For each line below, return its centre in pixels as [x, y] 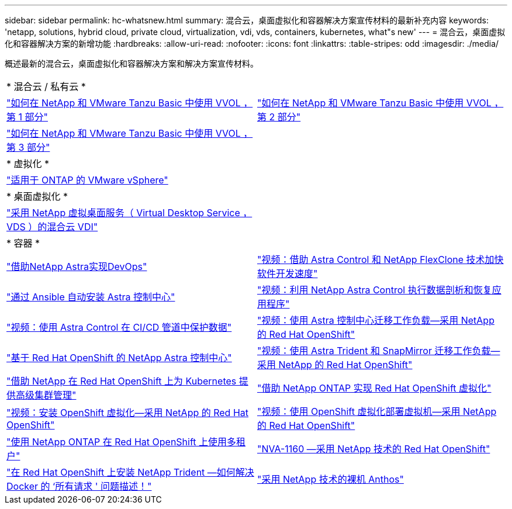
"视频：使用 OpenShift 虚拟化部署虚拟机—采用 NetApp [377, 411]
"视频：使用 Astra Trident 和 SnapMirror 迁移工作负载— [379, 351]
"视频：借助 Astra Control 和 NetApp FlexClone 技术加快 [380, 259]
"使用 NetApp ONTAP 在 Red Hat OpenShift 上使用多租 [126, 442]
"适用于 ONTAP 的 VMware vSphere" [87, 180]
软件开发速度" [288, 273]
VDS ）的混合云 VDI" [52, 227]
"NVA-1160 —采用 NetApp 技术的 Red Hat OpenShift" [374, 449]
